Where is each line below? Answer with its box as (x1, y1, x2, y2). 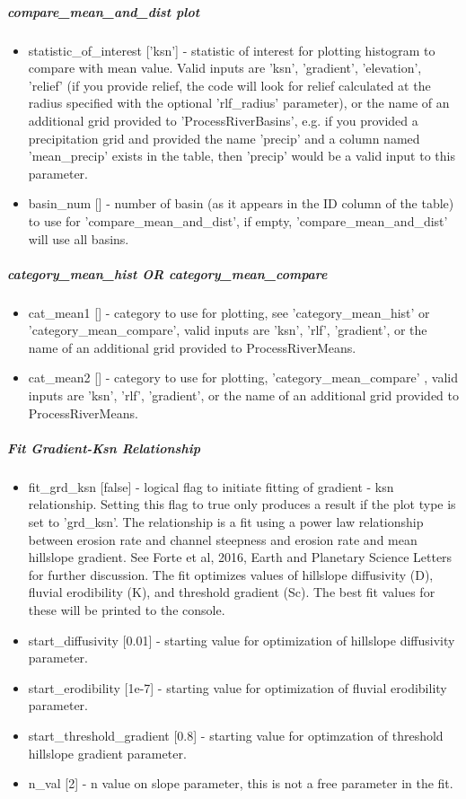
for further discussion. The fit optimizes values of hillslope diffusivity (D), (28, 565, 434, 584)
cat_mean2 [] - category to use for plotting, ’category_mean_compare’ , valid (28, 368, 458, 387)
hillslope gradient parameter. (28, 743, 187, 762)
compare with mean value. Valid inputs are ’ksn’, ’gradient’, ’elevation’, (28, 58, 422, 77)
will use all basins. (28, 229, 129, 248)
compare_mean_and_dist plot (7, 2, 200, 21)
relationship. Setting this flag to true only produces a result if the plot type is (28, 495, 456, 514)
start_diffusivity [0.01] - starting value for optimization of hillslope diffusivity (28, 630, 455, 649)
